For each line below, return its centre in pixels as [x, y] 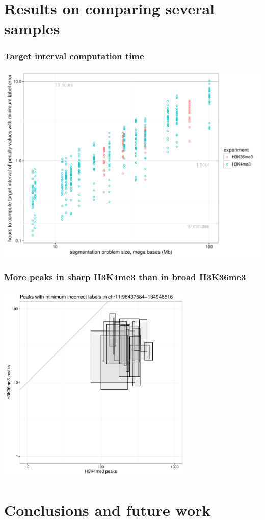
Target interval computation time [74, 56]
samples [32, 28]
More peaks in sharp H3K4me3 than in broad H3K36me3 [125, 277]
